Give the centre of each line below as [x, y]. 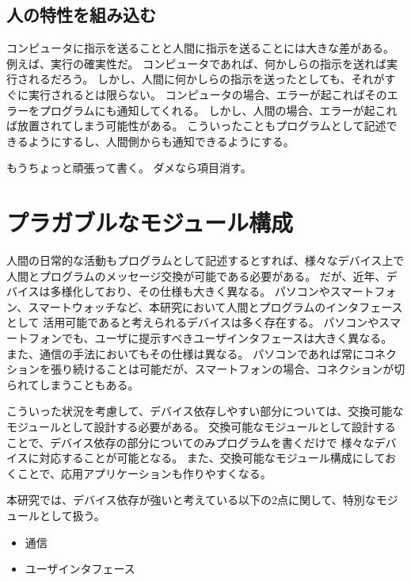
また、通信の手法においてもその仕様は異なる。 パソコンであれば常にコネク [202, 353]
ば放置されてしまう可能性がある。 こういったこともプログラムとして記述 [196, 126]
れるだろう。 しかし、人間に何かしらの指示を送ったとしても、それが [206, 79]
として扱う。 [72, 515]
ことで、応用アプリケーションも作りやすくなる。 [144, 473]
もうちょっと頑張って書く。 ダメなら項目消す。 [129, 168]
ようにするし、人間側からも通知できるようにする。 [161, 141]
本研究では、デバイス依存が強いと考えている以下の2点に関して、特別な [191, 500]
